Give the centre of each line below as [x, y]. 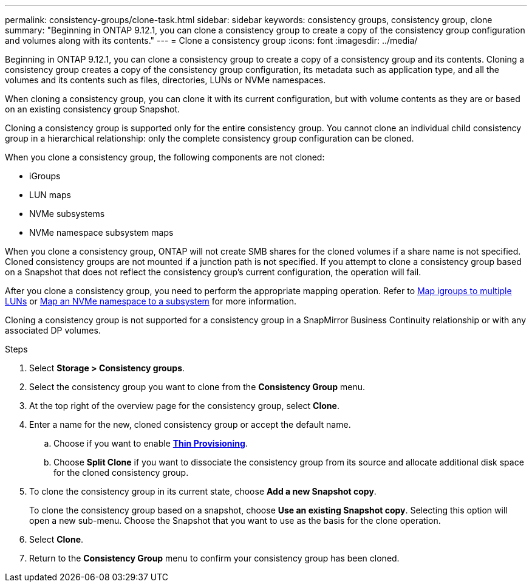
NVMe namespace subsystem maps [101, 232]
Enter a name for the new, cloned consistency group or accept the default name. [190, 424]
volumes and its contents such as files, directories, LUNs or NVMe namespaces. [165, 80]
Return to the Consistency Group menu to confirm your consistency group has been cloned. [214, 558]
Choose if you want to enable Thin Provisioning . [151, 443]
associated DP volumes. [53, 330]
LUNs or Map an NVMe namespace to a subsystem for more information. [151, 301]
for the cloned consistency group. [121, 472]
